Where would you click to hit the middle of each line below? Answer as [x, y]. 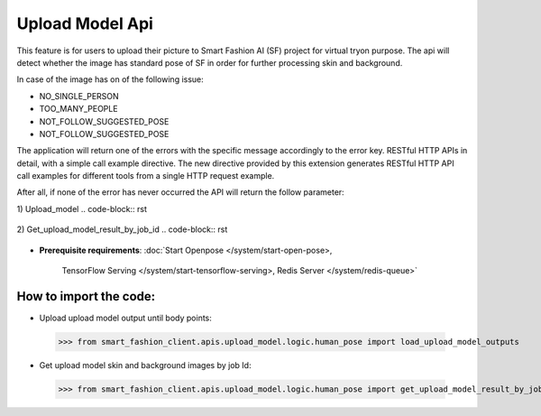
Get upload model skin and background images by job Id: [145, 365]
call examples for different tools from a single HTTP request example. [146, 176]
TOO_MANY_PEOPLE [78, 109]
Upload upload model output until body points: [125, 318]
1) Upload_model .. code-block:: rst [82, 208]
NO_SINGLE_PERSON [79, 96]
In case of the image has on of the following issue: [110, 79]
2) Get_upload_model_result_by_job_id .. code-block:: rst [122, 229]
